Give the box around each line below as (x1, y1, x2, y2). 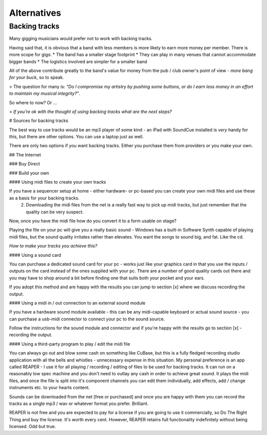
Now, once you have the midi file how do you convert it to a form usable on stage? (9, 218, 177, 224)
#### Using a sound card (9, 252, 61, 258)
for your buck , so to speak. (9, 75, 64, 80)
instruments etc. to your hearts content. (9, 385, 90, 391)
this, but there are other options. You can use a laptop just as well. (9, 134, 144, 140)
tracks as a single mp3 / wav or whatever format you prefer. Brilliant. (9, 400, 149, 406)
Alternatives (9, 7, 61, 18)
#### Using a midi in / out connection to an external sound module (9, 300, 146, 306)
